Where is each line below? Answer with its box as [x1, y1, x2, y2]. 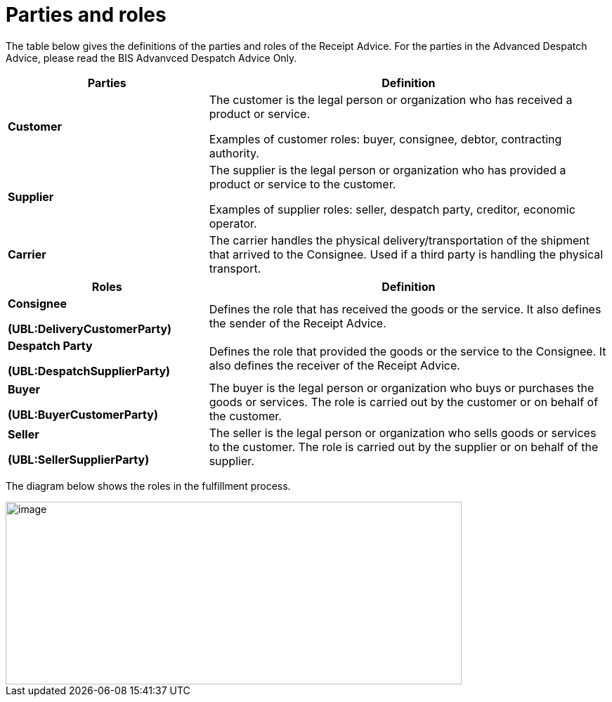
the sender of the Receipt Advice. [209, 316, 386, 330]
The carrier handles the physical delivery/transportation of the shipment [209, 233, 590, 247]
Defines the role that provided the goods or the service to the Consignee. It [209, 344, 606, 358]
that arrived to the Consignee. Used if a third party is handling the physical [209, 247, 604, 261]
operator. [209, 216, 257, 230]
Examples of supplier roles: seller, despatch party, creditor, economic [209, 202, 575, 216]
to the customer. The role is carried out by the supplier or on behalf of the [209, 439, 599, 454]
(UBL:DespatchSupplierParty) [8, 363, 171, 378]
